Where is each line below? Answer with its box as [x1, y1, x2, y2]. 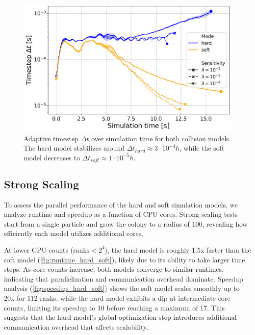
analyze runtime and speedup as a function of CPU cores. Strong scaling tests [4, 209, 238, 219]
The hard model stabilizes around [24, 143, 125, 153]
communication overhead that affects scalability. [4, 321, 149, 332]
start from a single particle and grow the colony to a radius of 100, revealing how [4, 218, 248, 229]
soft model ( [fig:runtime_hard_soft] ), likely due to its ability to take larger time [4, 254, 245, 264]
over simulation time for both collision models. [91, 133, 231, 143]
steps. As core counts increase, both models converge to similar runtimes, [4, 264, 224, 274]
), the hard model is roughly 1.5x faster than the [104, 244, 251, 255]
